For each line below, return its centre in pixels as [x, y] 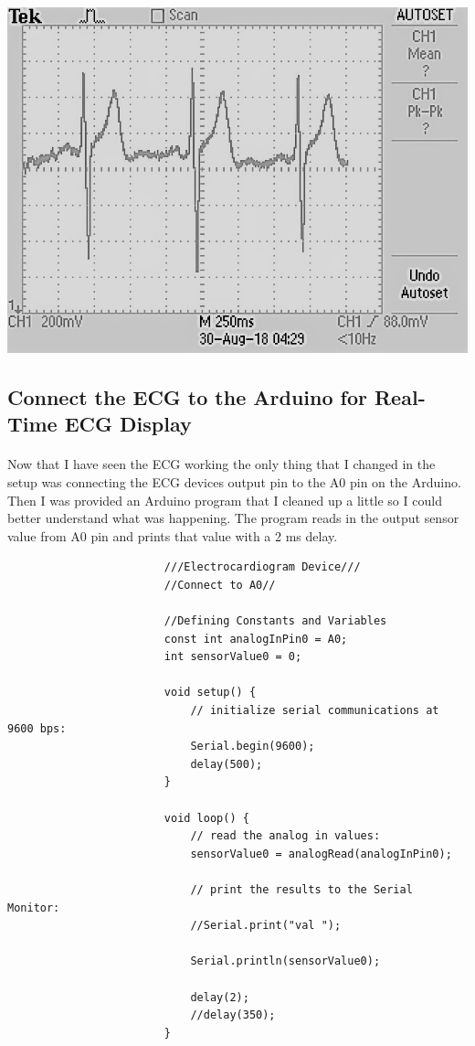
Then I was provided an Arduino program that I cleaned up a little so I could [225, 500]
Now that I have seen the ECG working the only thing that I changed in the [222, 464]
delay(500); [227, 764]
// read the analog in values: [285, 836]
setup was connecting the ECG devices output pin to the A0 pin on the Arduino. [234, 481]
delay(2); [220, 997]
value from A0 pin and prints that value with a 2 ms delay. [173, 535]
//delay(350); [233, 1015]
